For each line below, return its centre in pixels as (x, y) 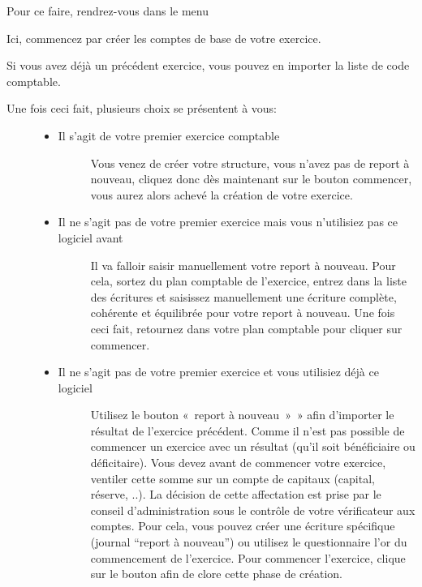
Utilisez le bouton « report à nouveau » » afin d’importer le (242, 415)
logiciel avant (90, 237)
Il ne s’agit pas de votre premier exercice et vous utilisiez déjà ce (218, 372)
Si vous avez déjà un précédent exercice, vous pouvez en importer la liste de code (208, 65)
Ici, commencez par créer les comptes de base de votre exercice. (164, 38)
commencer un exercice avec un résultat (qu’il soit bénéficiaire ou (253, 446)
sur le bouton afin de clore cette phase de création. (216, 574)
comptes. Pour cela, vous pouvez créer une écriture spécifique (243, 526)
